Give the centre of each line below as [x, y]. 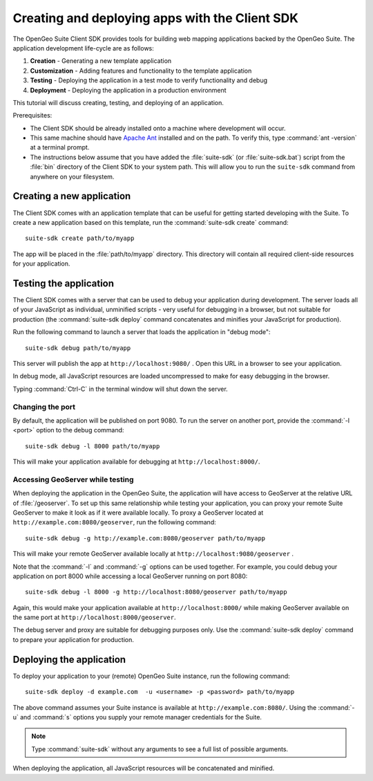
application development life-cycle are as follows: [84, 48]
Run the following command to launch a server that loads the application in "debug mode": [142, 332]
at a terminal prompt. [60, 147]
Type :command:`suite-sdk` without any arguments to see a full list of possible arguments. [160, 749]
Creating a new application [72, 196]
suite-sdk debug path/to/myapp [78, 348]
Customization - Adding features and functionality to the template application [141, 71]
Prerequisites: [32, 116]
